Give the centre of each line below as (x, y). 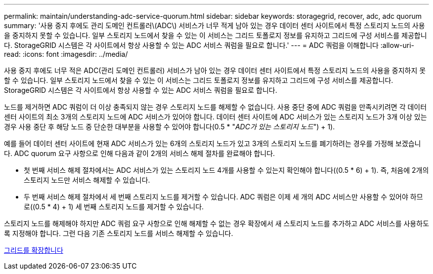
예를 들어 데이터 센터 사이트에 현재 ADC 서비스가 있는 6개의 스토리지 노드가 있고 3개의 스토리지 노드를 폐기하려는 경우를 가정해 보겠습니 (213, 143)
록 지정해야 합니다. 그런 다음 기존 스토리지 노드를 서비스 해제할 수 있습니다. (119, 233)
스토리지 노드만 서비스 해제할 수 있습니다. (87, 180)
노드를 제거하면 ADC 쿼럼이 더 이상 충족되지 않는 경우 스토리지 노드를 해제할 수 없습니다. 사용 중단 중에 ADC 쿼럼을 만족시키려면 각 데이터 (216, 107)
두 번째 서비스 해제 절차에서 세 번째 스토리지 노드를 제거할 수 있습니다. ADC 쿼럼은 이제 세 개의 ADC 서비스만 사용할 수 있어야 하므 (223, 197)
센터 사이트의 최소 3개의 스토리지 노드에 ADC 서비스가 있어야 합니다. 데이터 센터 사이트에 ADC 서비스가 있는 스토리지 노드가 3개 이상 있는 (216, 117)
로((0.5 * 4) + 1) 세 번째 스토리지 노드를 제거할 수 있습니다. (114, 207)
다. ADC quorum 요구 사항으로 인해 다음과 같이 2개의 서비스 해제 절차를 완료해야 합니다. (140, 153)
